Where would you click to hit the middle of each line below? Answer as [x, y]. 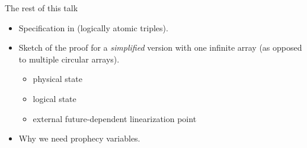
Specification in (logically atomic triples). [93, 27]
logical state [55, 98]
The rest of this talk [41, 8]
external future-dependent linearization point [115, 118]
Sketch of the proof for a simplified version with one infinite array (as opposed [160, 47]
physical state [57, 79]
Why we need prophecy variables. [79, 138]
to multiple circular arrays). [69, 59]
